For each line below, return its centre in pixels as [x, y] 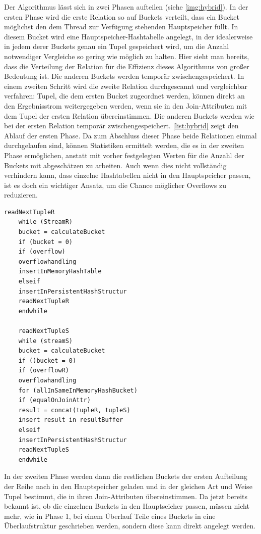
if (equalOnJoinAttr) [54, 400]
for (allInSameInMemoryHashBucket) [78, 390]
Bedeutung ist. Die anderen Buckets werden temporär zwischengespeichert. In [124, 76]
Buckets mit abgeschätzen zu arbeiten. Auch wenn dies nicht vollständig [115, 165]
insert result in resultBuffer [71, 420]
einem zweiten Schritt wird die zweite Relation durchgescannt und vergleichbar [126, 86]
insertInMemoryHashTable [60, 272]
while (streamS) [46, 341]
